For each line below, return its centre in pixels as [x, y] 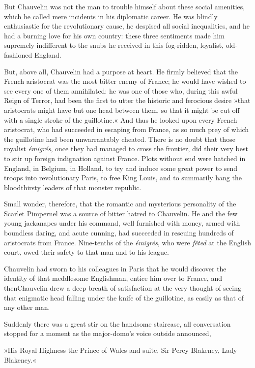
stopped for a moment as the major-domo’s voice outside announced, [108, 333]
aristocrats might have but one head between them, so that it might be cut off [122, 110]
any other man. [27, 307]
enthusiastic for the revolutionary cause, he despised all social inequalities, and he [127, 26]
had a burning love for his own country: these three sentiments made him [114, 35]
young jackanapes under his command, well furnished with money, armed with [122, 223]
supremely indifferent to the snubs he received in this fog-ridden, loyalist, [114, 45]
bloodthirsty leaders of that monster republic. [73, 187]
